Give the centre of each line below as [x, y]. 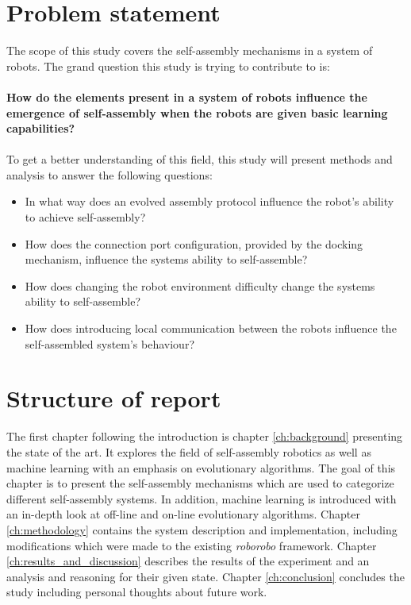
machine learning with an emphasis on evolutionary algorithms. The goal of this [201, 467]
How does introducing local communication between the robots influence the [211, 328]
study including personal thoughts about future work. [137, 592]
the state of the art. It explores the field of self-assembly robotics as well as [189, 451]
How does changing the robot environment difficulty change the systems [200, 285]
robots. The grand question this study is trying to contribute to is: [168, 66]
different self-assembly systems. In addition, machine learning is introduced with [202, 498]
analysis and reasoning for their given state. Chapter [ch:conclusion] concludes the [205, 576]
